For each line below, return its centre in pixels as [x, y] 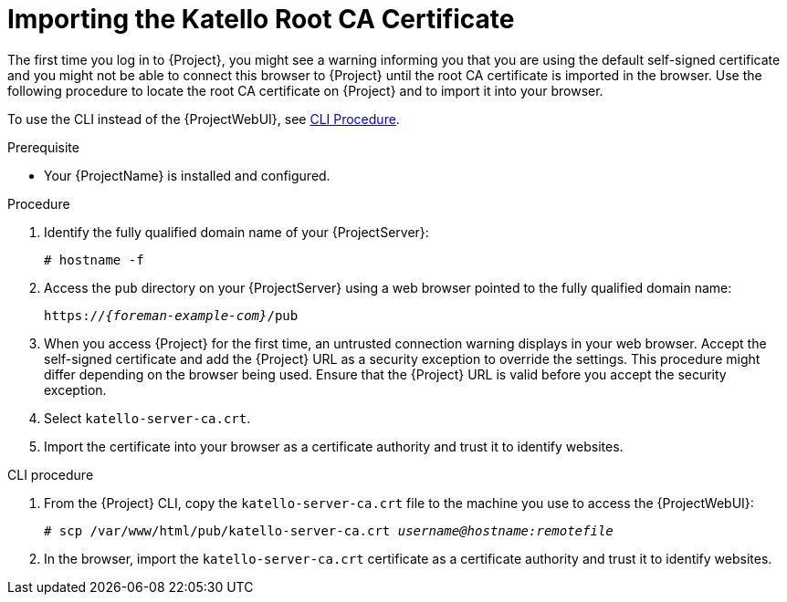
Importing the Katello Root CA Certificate [261, 19]
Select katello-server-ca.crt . [147, 418]
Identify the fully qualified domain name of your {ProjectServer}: [236, 232]
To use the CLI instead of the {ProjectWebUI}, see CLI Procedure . [204, 119]
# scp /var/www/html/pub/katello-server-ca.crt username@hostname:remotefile [329, 530]
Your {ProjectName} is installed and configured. [187, 175]
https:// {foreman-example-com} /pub [171, 315]
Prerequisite [43, 147]
